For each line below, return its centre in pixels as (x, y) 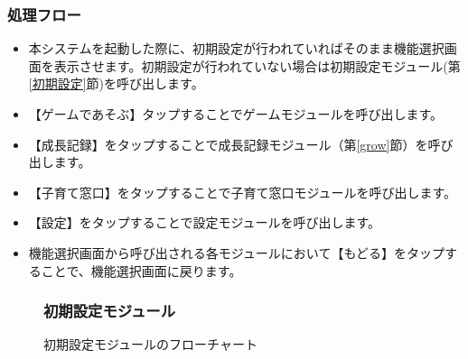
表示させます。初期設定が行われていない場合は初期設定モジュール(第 (257, 65)
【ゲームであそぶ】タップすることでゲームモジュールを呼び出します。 (236, 114)
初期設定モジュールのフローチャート (150, 344)
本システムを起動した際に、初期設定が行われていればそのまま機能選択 (236, 48)
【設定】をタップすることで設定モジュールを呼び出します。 (204, 222)
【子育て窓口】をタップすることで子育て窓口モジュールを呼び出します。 (242, 192)
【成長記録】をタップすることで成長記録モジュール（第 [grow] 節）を (228, 144)
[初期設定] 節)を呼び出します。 (116, 83)
